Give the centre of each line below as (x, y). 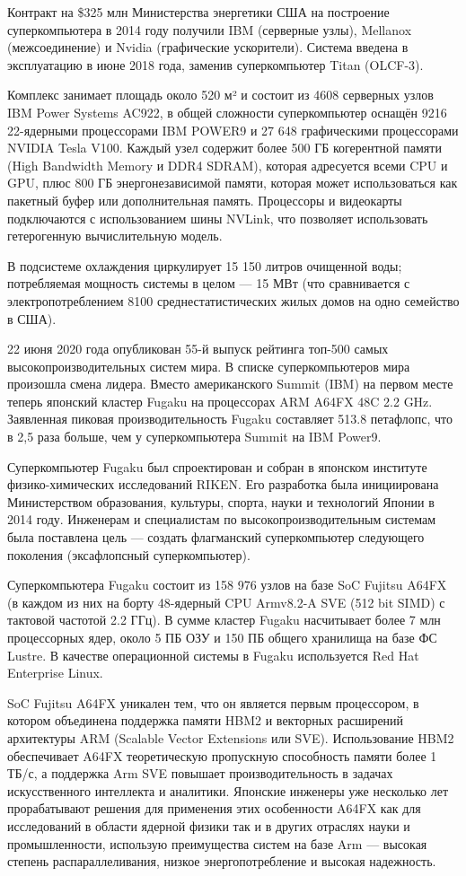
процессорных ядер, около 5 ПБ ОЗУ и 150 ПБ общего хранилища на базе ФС (222, 637)
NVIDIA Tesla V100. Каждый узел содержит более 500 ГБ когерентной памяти (224, 148)
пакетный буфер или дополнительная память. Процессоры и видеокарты (205, 200)
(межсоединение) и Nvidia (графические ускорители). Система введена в (208, 47)
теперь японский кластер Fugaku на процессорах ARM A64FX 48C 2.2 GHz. (220, 401)
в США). (32, 318)
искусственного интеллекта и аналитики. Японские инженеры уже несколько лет (228, 790)
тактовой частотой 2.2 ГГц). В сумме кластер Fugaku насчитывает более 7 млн (224, 620)
